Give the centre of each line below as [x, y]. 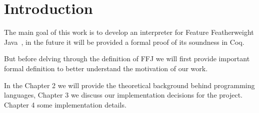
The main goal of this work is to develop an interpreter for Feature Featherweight [129, 32]
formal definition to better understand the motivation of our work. [106, 68]
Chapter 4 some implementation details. [65, 104]
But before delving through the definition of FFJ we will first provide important [127, 58]
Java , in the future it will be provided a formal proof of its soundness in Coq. [124, 42]
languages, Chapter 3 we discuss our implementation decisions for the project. [123, 95]
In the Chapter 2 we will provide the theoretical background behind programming [129, 85]
